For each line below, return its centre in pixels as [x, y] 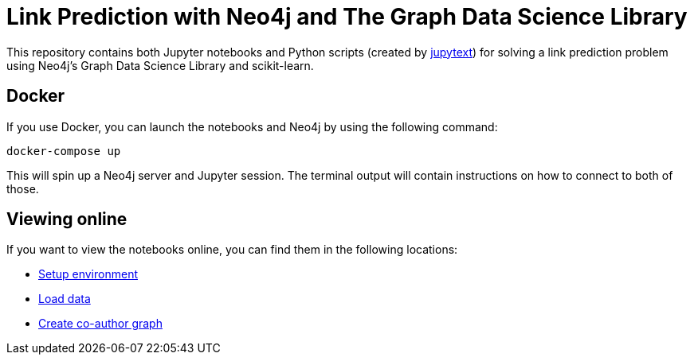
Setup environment [88, 274]
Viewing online [67, 219]
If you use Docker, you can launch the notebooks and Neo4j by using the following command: [252, 126]
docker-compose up [64, 151]
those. [23, 188]
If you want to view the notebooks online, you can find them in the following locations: [232, 250]
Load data [65, 299]
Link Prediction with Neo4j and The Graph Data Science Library [347, 17]
